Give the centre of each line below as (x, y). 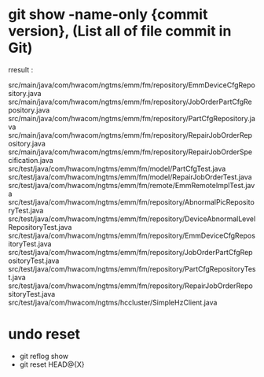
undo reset (44, 334)
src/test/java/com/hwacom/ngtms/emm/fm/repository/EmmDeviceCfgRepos (132, 235)
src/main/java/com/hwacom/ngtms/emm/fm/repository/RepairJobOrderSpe (130, 152)
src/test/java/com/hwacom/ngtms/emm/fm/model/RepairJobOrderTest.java (130, 177)
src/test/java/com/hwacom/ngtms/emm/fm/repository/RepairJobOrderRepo (130, 286)
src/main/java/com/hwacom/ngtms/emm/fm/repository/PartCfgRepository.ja (132, 118)
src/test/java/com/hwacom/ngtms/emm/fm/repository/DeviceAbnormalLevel (132, 219)
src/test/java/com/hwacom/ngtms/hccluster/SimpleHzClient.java (113, 302)
